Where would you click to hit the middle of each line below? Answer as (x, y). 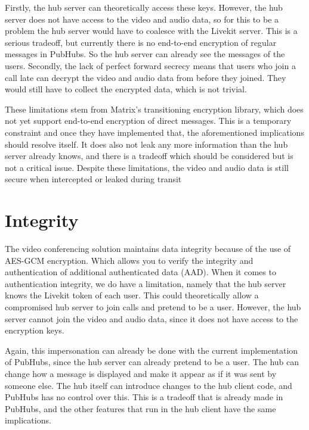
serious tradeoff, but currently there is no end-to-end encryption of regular (141, 42)
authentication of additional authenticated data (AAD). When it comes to (140, 272)
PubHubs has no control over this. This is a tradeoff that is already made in (144, 397)
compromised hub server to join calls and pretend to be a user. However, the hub (153, 307)
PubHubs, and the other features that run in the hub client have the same (140, 408)
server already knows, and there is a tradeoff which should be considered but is (149, 156)
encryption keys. (35, 330)
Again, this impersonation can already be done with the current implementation (152, 350)
